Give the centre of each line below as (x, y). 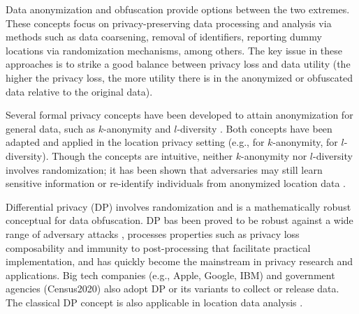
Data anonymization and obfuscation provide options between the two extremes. (178, 9)
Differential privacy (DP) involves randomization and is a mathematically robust (178, 206)
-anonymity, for (305, 142)
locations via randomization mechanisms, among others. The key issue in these (174, 50)
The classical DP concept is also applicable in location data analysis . (154, 302)
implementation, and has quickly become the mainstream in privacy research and (179, 261)
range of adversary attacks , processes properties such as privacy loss (153, 233)
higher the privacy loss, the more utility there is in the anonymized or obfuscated (179, 77)
